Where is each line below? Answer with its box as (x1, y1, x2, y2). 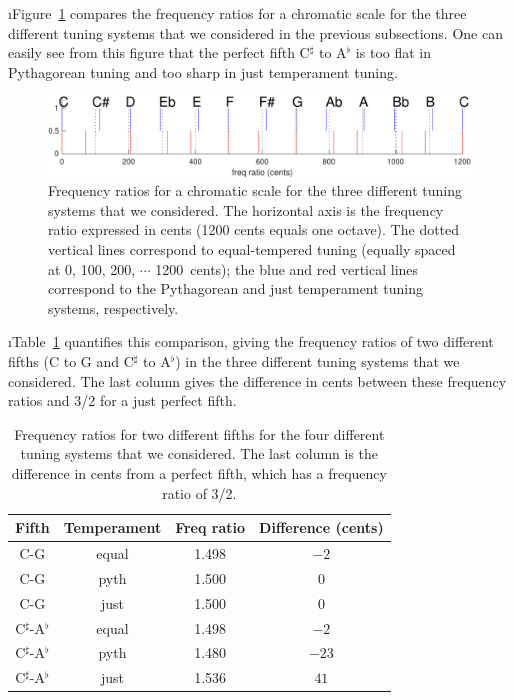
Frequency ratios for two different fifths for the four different (14, 423, 385, 444)
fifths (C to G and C (8, 351, 134, 372)
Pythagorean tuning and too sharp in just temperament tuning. (8, 61, 398, 82)
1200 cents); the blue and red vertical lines (155, 258, 419, 279)
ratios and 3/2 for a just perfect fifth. (8, 390, 237, 411)
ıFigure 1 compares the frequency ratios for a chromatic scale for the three (8, 3, 467, 23)
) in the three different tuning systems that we (175, 351, 460, 372)
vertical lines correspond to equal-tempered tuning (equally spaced (48, 239, 456, 260)
